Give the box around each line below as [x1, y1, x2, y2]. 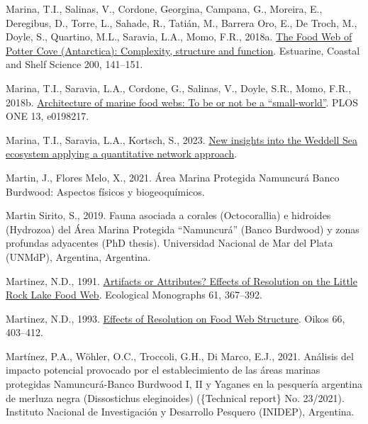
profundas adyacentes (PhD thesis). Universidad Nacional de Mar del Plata [6, 235, 333, 250]
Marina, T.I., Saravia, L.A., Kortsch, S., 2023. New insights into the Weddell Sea [6, 132, 358, 147]
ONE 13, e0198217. [6, 108, 89, 123]
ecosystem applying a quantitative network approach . [6, 146, 238, 161]
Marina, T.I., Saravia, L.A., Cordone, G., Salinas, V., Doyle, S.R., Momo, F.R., [6, 80, 352, 95]
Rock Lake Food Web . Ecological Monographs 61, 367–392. [6, 287, 262, 302]
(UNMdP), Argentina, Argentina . [6, 249, 151, 264]
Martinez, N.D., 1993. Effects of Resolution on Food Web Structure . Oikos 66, [6, 311, 345, 325]
